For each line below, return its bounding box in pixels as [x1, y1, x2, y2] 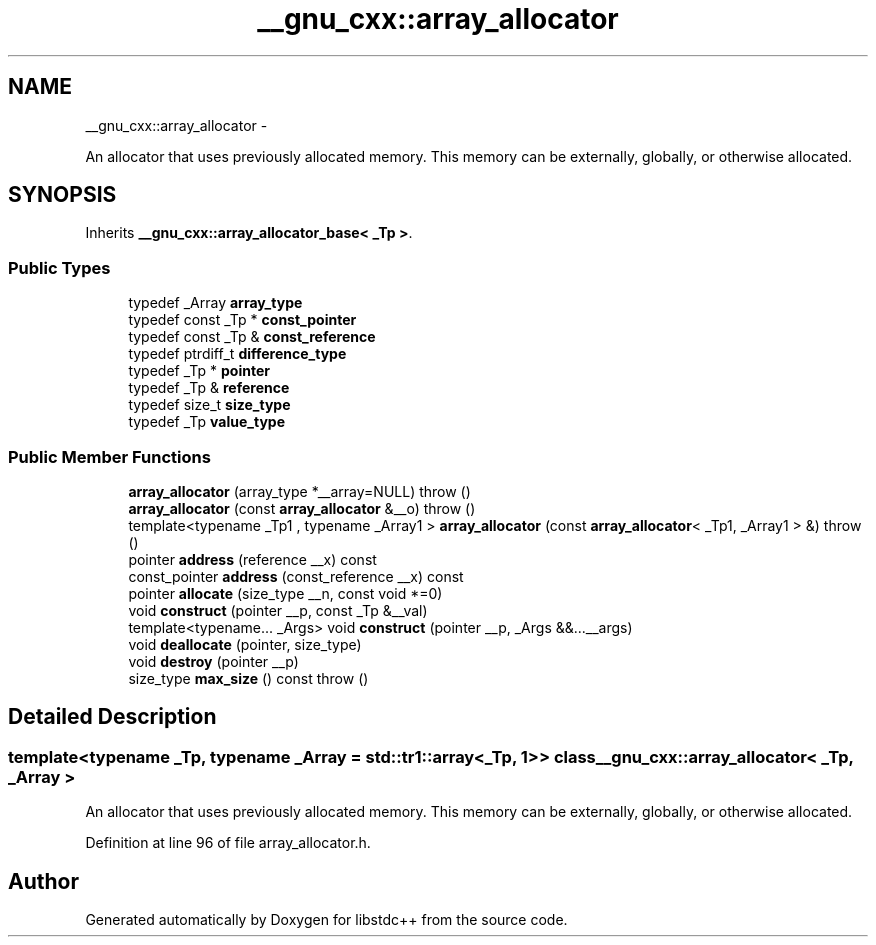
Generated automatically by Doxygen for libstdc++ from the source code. [85, 911, 568, 928]
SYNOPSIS [8, 182, 117, 208]
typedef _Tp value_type [128, 413, 285, 431]
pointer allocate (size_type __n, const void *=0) [128, 584, 443, 602]
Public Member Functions [8, 446, 211, 467]
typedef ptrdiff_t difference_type [128, 345, 347, 363]
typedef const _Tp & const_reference [128, 328, 376, 346]
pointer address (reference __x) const [128, 550, 377, 568]
